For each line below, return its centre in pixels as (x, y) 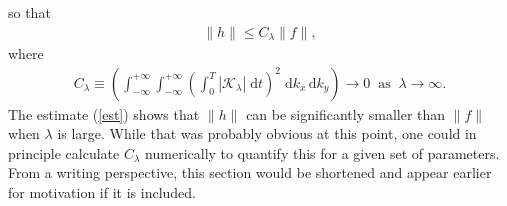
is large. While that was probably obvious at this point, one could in (267, 133)
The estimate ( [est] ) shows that (104, 113)
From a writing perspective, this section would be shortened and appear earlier (250, 172)
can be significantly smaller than (346, 113)
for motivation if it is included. (102, 192)
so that (29, 12)
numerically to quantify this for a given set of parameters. (322, 152)
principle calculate (64, 152)
